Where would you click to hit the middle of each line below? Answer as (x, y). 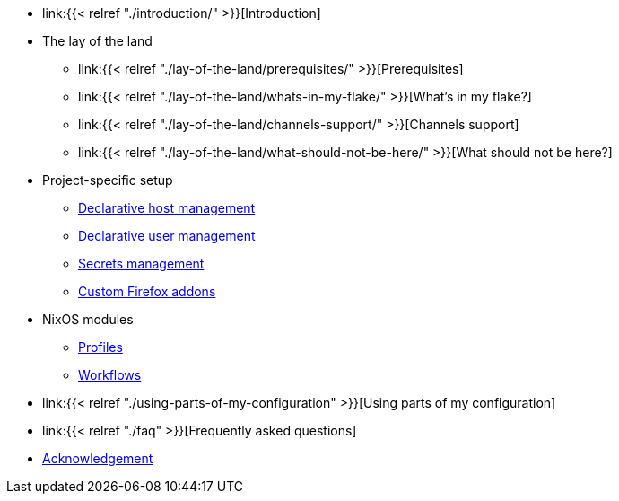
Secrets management (141, 264)
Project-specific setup (108, 180)
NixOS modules (88, 319)
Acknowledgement (98, 458)
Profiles (100, 347)
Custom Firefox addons (147, 291)
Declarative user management (167, 236)
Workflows (110, 375)
